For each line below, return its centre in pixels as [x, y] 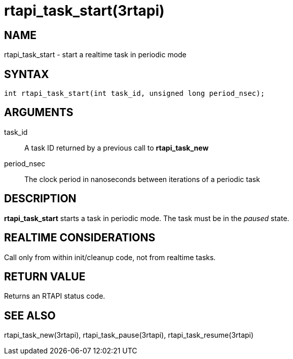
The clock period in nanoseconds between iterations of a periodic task [142, 179]
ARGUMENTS [39, 113]
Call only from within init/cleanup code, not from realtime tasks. [110, 257]
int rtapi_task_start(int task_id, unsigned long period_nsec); [135, 94]
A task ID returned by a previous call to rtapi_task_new [117, 148]
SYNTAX [27, 74]
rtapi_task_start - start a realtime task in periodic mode [95, 55]
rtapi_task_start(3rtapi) [84, 11]
